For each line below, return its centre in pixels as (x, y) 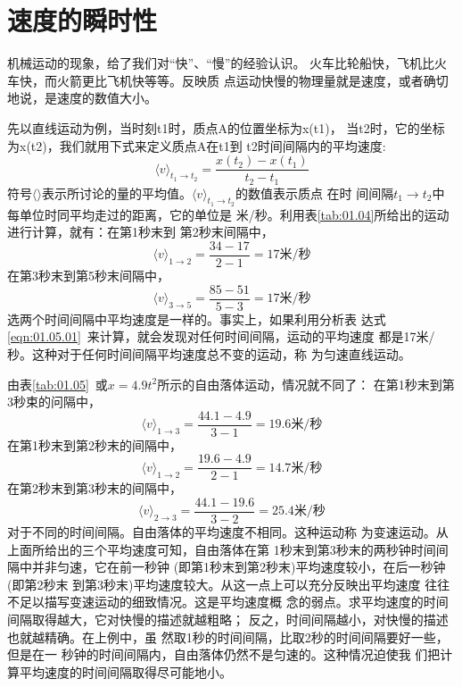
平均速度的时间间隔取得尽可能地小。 (125, 671)
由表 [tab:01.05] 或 (58, 384)
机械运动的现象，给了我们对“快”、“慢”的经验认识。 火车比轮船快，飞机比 (221, 63)
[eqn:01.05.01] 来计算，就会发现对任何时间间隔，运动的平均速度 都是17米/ (221, 336)
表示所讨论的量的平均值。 (116, 193)
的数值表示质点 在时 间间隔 (314, 193)
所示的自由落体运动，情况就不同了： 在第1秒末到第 (306, 384)
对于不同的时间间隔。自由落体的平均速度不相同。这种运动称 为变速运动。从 (228, 532)
